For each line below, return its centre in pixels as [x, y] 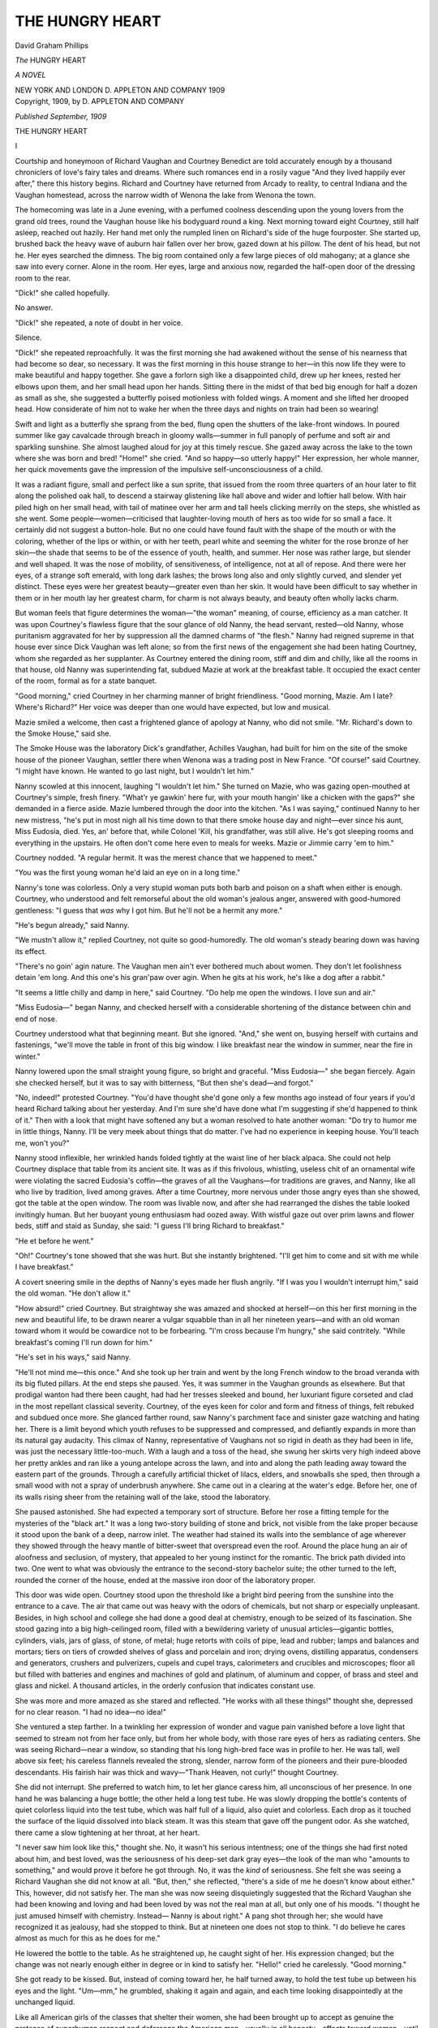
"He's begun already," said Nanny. [72, 925]
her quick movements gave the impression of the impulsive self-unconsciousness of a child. [169, 470]
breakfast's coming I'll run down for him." [84, 1342]
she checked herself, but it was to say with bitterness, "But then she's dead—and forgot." [164, 1082]
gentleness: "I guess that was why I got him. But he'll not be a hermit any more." [149, 910]
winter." [28, 1056]
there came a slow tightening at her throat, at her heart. [107, 1833]
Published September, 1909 [61, 116]
